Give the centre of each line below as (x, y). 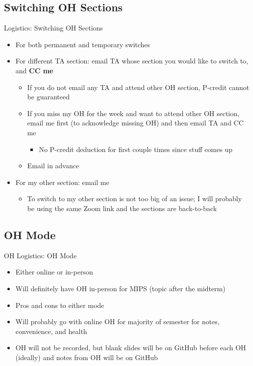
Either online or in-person (54, 272)
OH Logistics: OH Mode (40, 255)
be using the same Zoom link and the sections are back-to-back (122, 208)
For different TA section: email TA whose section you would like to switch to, (132, 61)
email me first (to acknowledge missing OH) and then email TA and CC (135, 123)
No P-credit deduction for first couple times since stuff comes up (136, 149)
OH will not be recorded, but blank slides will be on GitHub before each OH (131, 348)
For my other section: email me (62, 182)
